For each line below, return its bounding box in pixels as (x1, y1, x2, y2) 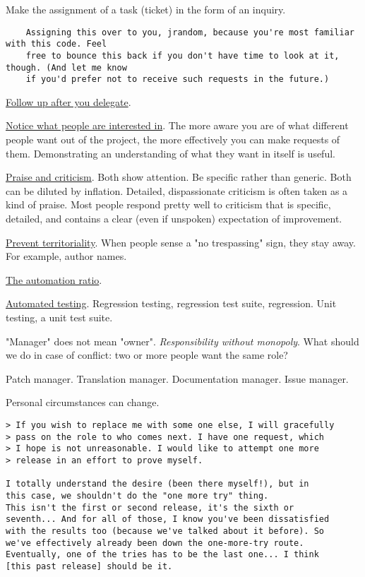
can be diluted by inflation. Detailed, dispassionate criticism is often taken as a (6, 183, 348, 198)
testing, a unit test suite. (6, 310, 113, 324)
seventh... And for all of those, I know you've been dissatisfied (6, 514, 330, 525)
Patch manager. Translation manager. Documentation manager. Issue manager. (6, 371, 349, 386)
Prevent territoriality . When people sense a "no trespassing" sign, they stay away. (6, 234, 356, 249)
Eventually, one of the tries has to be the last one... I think (6, 549, 319, 560)
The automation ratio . (6, 272, 102, 287)
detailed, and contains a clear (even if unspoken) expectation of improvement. (6, 211, 342, 226)
